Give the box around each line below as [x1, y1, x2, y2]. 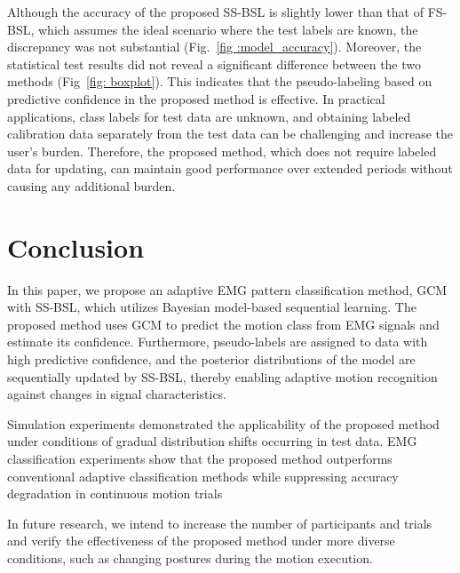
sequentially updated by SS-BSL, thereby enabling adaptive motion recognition [7, 367, 438, 386]
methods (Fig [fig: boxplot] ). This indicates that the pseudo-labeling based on [7, 72, 432, 91]
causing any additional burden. [7, 176, 176, 195]
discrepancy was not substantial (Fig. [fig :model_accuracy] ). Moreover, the [7, 37, 422, 56]
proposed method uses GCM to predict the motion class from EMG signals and [7, 314, 440, 333]
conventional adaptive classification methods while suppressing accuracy [7, 466, 399, 485]
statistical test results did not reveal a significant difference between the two [7, 54, 422, 73]
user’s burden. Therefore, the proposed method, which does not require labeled [7, 141, 437, 160]
